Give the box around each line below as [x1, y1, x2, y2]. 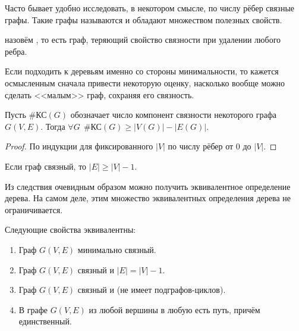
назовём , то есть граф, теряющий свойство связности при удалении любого [5, 33, 281, 46]
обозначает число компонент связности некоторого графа [70, 108, 277, 121]
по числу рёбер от [168, 140, 234, 152]
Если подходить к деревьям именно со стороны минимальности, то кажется [5, 65, 279, 77]
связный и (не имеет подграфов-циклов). [77, 283, 226, 296]
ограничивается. [5, 203, 63, 216]
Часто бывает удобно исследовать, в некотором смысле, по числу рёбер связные [5, 2, 295, 14]
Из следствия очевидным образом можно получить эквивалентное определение [5, 180, 291, 192]
